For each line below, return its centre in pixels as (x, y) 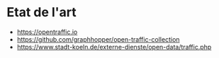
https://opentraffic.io (47, 32)
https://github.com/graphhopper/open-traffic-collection (98, 39)
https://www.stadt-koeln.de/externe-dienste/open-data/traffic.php (114, 47)
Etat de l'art (42, 12)
